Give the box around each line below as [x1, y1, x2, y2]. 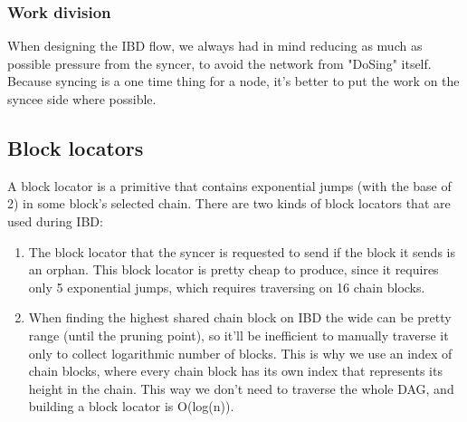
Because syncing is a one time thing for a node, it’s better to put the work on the [7, 72, 460, 91]
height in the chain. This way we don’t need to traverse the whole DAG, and [28, 379, 454, 398]
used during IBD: [7, 211, 103, 230]
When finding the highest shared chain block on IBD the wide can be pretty [28, 308, 452, 327]
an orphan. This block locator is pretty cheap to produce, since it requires [28, 260, 439, 279]
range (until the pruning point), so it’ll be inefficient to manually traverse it [28, 325, 449, 344]
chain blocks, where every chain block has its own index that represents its [28, 361, 443, 380]
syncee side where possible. [7, 90, 157, 108]
